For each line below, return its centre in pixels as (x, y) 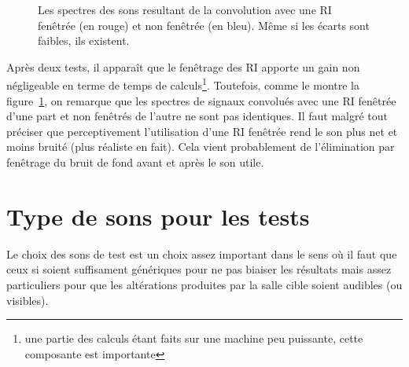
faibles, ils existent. (84, 40)
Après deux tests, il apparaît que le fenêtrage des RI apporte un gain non (183, 66)
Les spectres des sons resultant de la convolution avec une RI (185, 9)
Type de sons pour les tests (158, 216)
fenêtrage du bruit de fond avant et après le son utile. (135, 162)
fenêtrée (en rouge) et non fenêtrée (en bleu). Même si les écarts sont (204, 25)
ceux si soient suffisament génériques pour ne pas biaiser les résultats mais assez (199, 269)
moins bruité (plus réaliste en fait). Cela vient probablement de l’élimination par (201, 147)
